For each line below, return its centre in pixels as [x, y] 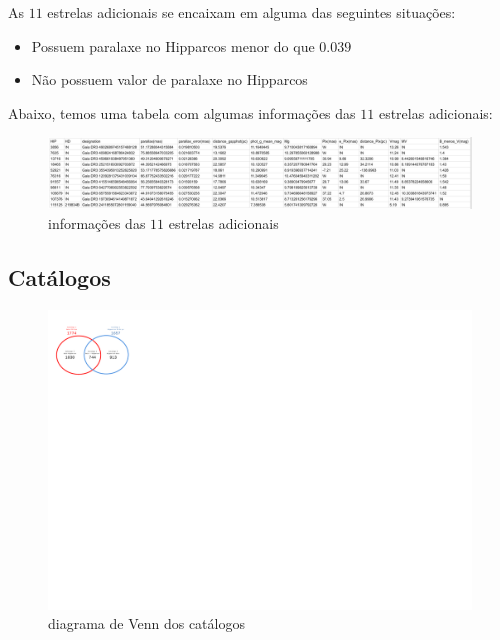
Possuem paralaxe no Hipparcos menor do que [173, 45]
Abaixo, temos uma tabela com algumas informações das [182, 112]
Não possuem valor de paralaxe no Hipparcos [169, 79]
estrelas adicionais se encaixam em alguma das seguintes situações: [251, 12]
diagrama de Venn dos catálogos [146, 623]
